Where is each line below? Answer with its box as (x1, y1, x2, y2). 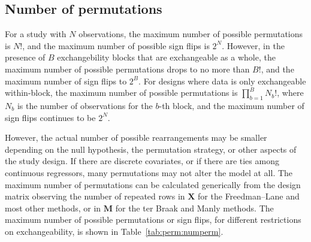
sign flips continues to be (5, 111, 96, 123)
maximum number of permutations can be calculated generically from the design (5, 178, 301, 190)
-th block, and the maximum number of (159, 99, 304, 111)
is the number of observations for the (17, 99, 153, 111)
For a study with (5, 28, 67, 40)
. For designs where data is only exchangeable (138, 74, 306, 87)
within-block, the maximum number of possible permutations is (5, 86, 238, 99)
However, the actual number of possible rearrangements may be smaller (5, 131, 267, 144)
